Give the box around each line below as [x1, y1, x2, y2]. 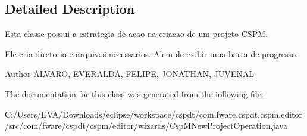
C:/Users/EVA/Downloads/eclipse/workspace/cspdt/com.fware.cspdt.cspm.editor [5, 107, 303, 120]
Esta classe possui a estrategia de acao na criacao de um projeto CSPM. [5, 27, 268, 40]
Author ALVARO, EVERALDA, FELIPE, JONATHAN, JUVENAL [5, 67, 254, 80]
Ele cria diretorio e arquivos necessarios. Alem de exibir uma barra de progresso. [5, 47, 298, 60]
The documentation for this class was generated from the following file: [5, 87, 264, 100]
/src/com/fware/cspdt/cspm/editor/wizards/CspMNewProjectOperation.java [5, 119, 287, 132]
